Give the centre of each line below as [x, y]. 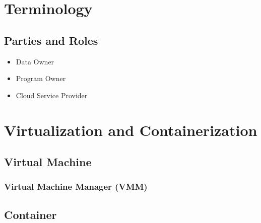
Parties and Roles [51, 40]
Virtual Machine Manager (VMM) [76, 187]
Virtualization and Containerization [131, 130]
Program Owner [41, 78]
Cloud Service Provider [52, 95]
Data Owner [35, 61]
